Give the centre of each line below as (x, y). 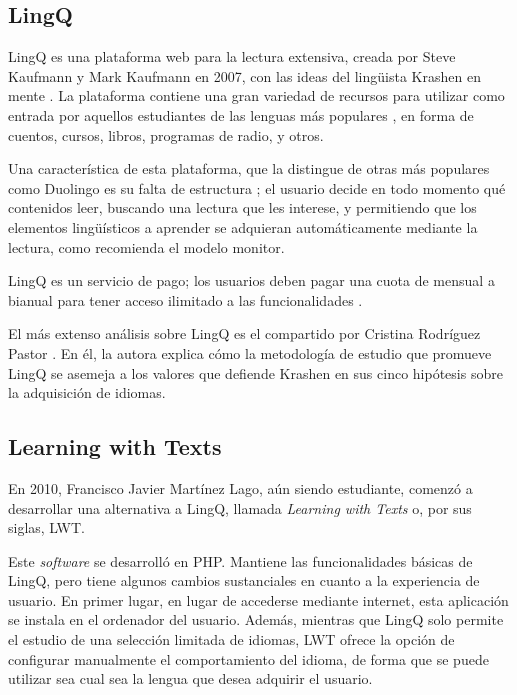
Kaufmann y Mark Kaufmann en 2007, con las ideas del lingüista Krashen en (244, 75)
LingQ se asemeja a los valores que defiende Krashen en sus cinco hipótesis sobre (255, 372)
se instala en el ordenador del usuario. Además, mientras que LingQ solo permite (256, 619)
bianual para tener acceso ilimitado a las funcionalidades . (185, 299)
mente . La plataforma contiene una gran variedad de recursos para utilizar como (256, 95)
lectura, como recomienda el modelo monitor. (146, 246)
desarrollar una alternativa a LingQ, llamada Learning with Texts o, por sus (240, 507)
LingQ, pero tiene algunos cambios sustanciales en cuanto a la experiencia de (244, 580)
